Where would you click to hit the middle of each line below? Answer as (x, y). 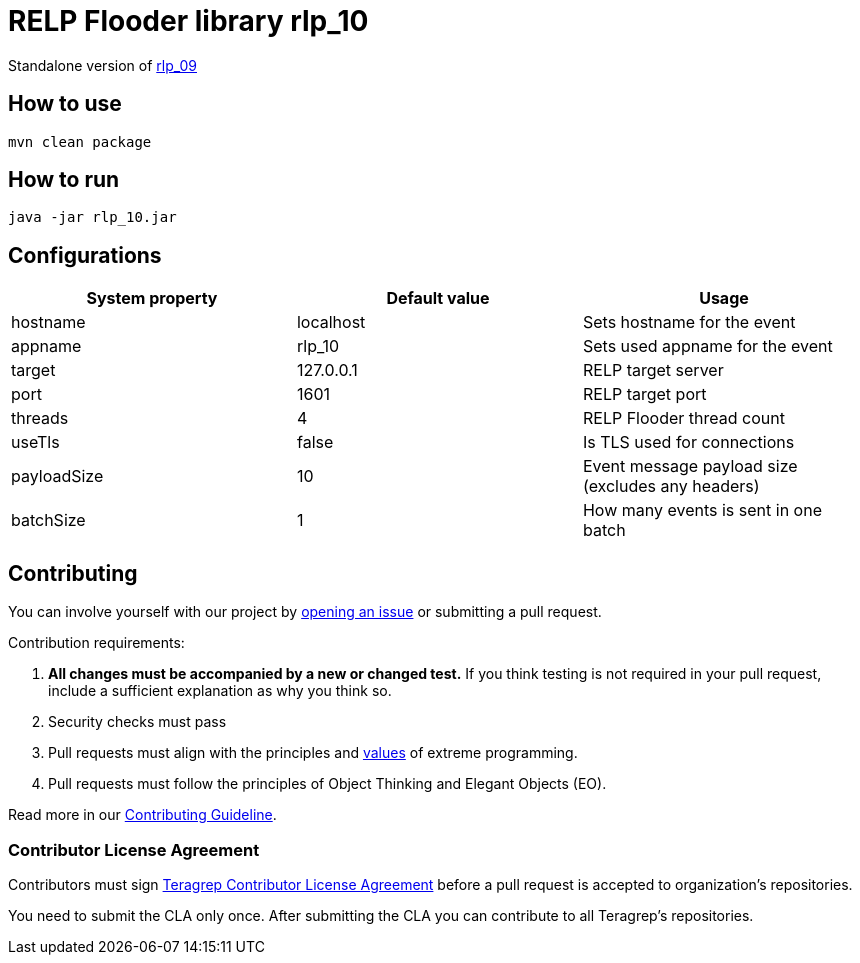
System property (152, 298)
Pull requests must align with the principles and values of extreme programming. (313, 753)
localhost (331, 322)
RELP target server (653, 370)
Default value (438, 298)
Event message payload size (690, 466)
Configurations (85, 255)
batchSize (48, 520)
